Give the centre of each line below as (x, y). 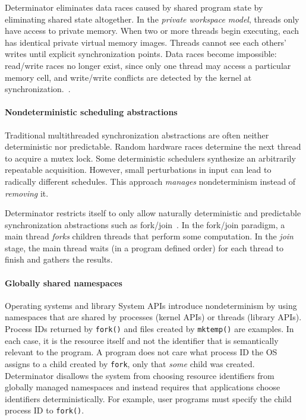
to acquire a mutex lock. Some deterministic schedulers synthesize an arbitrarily (150, 158)
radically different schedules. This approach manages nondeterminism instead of (150, 181)
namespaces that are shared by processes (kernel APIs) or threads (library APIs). (153, 317)
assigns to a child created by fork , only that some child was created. (130, 363)
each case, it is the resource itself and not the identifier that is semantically (142, 340)
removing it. (27, 193)
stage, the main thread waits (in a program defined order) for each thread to (144, 247)
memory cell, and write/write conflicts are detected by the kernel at (128, 77)
